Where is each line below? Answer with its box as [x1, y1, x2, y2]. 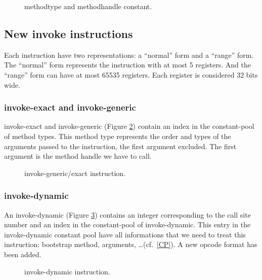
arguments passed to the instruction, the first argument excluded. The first [4, 141, 237, 151]
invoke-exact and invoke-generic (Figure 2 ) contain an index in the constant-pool [4, 121, 254, 131]
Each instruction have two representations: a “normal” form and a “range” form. [4, 49, 254, 60]
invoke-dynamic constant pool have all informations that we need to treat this [4, 229, 246, 239]
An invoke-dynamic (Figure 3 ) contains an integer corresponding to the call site [4, 209, 251, 220]
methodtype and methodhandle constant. [24, 1, 152, 11]
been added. [4, 249, 41, 259]
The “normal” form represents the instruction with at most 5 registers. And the [4, 59, 251, 70]
